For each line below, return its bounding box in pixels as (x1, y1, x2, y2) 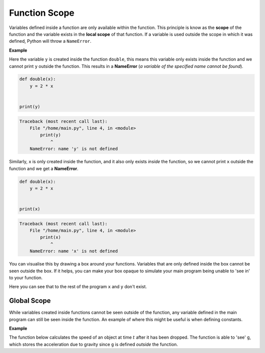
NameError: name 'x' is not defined (29, 248, 118, 254)
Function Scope (9, 7, 75, 18)
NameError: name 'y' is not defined (29, 146, 118, 152)
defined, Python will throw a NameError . (9, 38, 92, 44)
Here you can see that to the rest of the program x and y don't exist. (9, 284, 147, 290)
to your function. (9, 275, 43, 281)
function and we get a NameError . (9, 165, 79, 172)
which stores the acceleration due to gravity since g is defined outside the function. (9, 341, 178, 347)
